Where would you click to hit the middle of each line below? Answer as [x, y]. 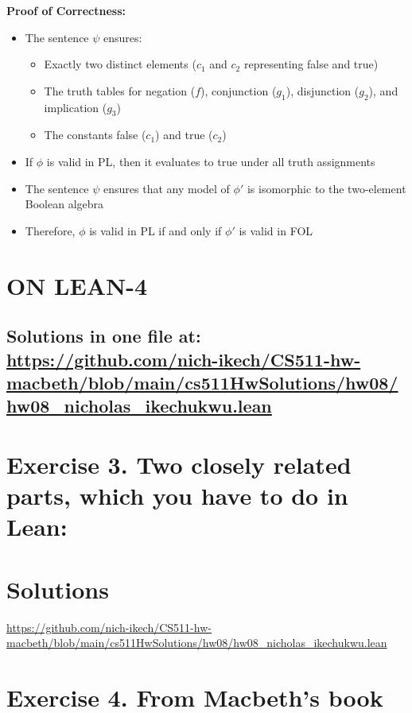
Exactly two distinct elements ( [120, 64]
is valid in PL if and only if [155, 230]
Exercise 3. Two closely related [179, 464]
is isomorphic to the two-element [326, 188]
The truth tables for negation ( [120, 90]
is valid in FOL [276, 230]
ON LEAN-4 [77, 285]
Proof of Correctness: [66, 10]
